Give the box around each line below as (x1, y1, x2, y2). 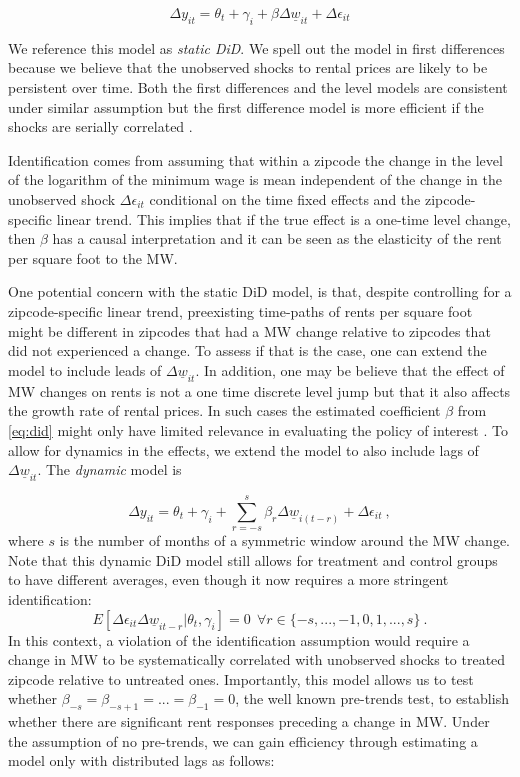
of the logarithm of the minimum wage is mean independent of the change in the (8, 169, 502, 190)
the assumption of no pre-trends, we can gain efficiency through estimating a (8, 730, 478, 751)
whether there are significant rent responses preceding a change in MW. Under (8, 711, 490, 732)
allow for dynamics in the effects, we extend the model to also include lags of (8, 439, 479, 460)
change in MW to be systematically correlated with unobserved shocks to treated (8, 649, 506, 670)
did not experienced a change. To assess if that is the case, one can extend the (8, 340, 487, 361)
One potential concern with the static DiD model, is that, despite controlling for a (8, 281, 512, 302)
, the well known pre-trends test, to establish (235, 688, 509, 709)
